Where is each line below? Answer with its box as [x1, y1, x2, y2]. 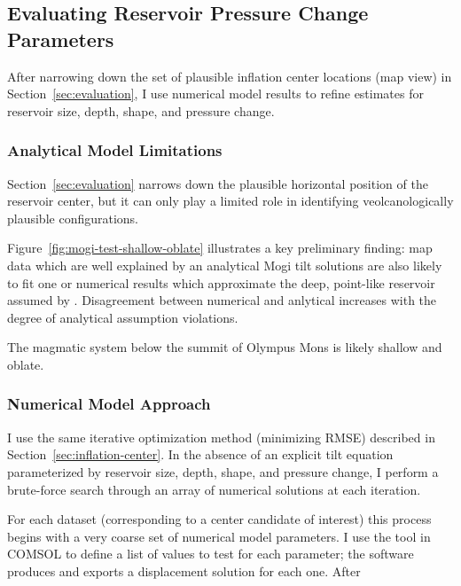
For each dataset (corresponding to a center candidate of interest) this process [7, 510, 432, 528]
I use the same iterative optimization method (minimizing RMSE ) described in [7, 427, 435, 446]
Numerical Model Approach [7, 393, 211, 415]
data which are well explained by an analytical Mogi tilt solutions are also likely [7, 255, 442, 274]
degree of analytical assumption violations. [7, 308, 238, 326]
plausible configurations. [7, 208, 139, 227]
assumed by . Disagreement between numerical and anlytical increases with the [7, 291, 437, 309]
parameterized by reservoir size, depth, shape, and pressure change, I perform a [7, 462, 439, 481]
